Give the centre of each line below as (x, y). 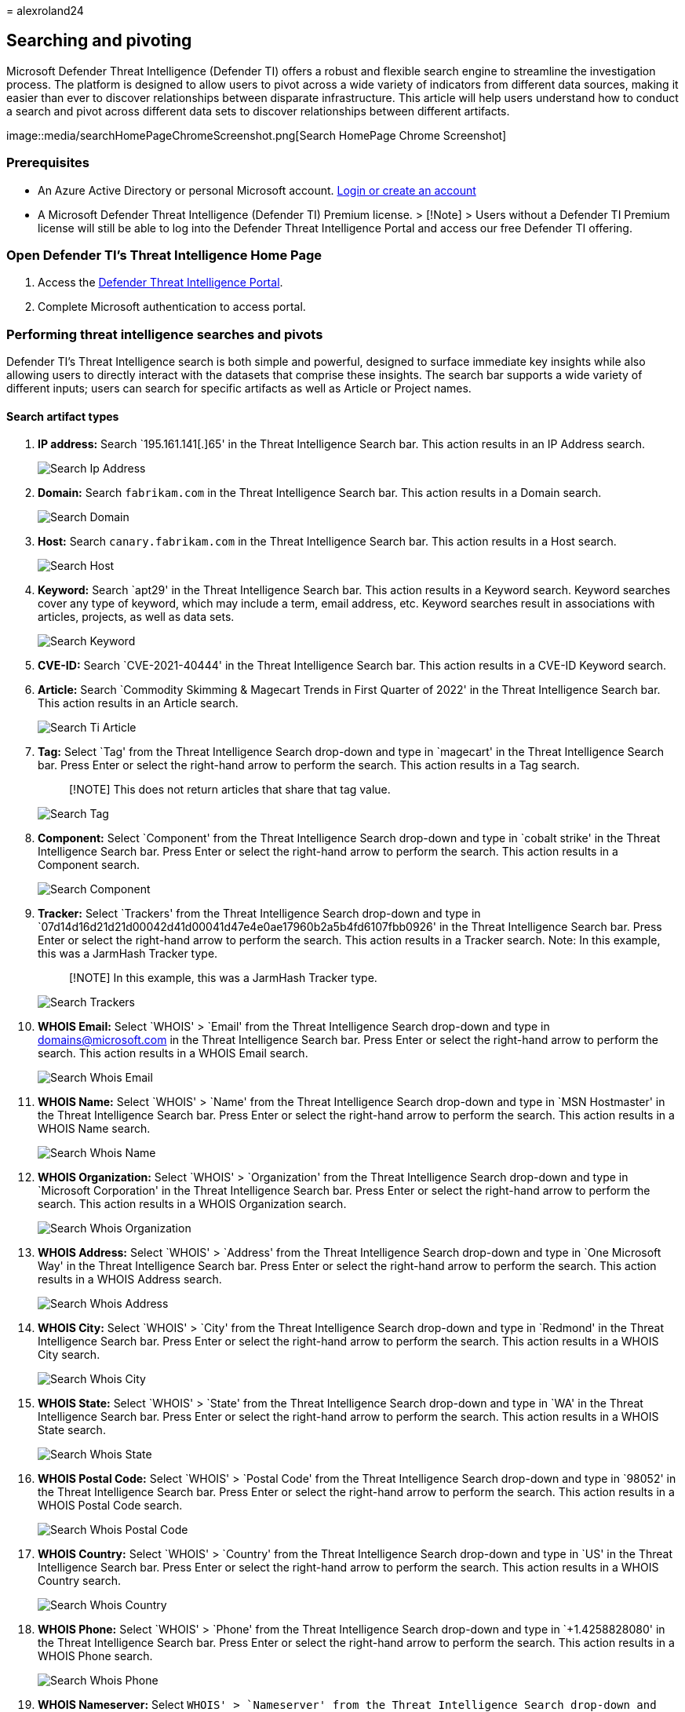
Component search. (89, 865)
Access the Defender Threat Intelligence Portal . (160, 283)
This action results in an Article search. (138, 703)
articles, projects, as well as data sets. (136, 617)
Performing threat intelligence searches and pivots (165, 334)
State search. (72, 1430)
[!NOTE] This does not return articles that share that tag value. (230, 790)
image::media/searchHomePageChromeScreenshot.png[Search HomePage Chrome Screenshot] (257, 135)
